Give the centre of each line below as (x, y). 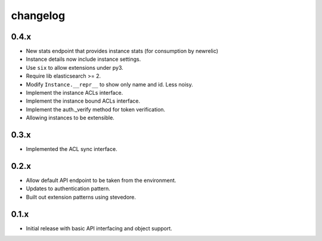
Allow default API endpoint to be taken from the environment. (101, 180)
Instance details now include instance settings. (83, 59)
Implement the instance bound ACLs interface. (83, 101)
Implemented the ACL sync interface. (72, 149)
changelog (38, 16)
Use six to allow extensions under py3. (75, 67)
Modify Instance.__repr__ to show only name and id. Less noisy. (109, 84)
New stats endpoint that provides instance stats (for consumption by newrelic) (122, 51)
